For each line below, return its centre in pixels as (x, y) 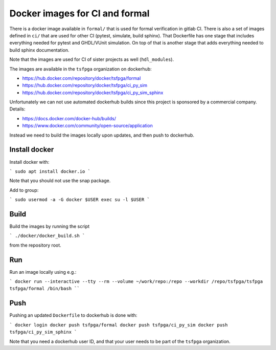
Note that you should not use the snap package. (60, 181)
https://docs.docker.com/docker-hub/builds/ (69, 118)
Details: (17, 109)
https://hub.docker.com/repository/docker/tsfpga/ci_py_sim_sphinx (93, 93)
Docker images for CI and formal (79, 13)
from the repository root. (35, 245)
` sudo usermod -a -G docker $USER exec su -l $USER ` (80, 200)
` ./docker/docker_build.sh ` (47, 236)
